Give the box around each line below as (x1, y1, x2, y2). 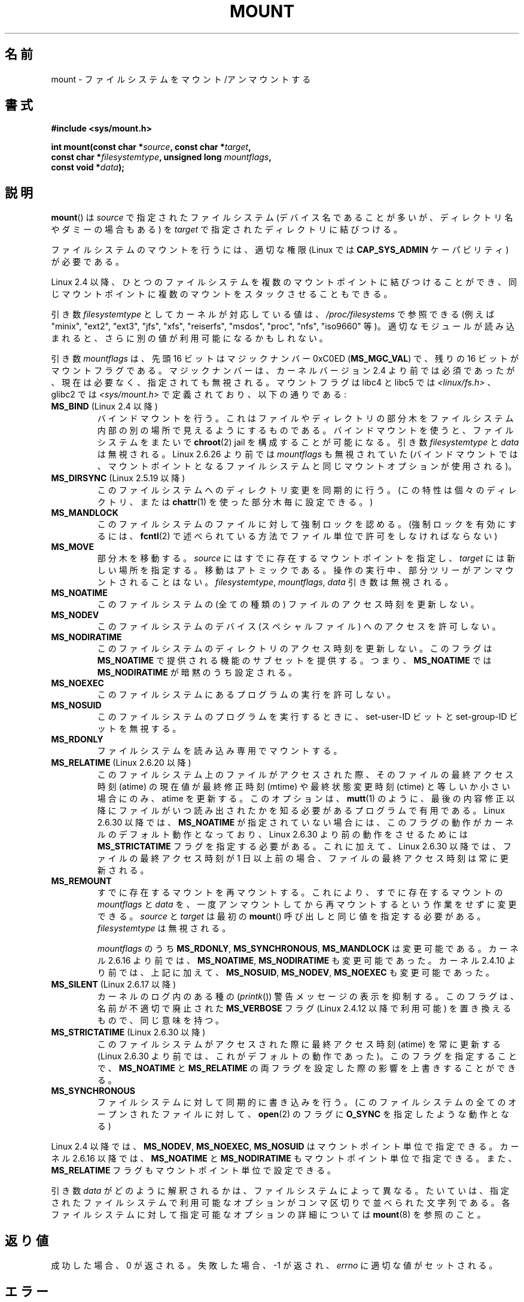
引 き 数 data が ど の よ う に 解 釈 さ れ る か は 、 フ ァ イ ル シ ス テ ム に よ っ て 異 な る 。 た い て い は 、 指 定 (51, 1185, 510, 1196)
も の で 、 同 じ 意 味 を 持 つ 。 (97, 1015, 224, 1026)
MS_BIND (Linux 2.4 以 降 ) (51, 401, 158, 412)
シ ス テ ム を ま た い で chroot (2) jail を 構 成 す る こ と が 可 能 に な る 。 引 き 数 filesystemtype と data (97, 437, 519, 448)
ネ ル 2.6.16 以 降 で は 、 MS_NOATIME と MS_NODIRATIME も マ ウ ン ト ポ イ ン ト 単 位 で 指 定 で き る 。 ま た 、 (51, 1153, 517, 1164)
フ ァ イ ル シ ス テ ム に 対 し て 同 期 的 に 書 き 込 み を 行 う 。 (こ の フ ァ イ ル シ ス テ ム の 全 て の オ (97, 1097, 517, 1108)
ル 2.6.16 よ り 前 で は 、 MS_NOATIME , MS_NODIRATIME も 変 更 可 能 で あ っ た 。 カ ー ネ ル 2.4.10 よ (97, 955, 516, 966)
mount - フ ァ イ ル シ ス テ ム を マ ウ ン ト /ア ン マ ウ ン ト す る (51, 74, 311, 84)
